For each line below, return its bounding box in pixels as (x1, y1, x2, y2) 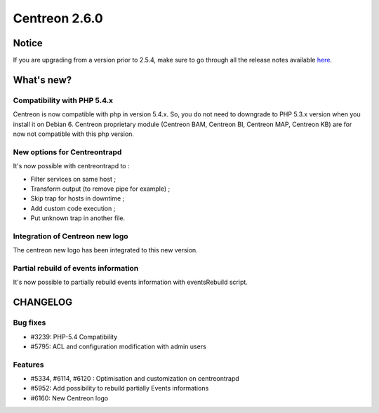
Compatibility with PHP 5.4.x (13, 95, 114, 105)
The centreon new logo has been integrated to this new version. (13, 246, 198, 255)
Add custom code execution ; (30, 204, 116, 212)
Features (13, 360, 44, 370)
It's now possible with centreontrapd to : (13, 162, 130, 170)
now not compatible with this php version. (13, 130, 135, 138)
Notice (13, 37, 44, 49)
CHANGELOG (13, 297, 73, 309)
